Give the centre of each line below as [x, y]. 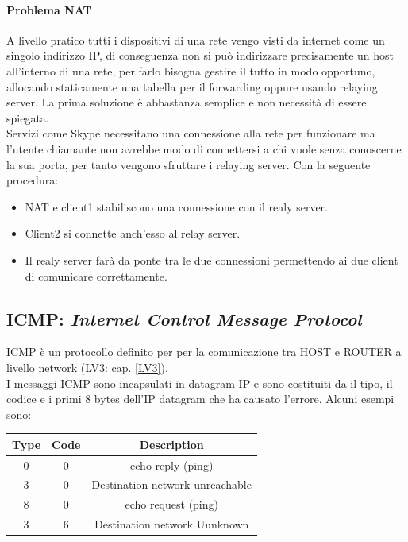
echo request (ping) [171, 504]
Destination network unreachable [171, 484]
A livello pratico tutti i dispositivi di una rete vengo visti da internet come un [196, 39]
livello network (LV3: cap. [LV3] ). [87, 367]
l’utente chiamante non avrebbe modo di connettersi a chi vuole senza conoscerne [204, 148]
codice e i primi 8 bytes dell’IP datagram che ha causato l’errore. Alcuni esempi [200, 399]
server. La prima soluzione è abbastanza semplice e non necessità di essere [187, 102]
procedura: [33, 180]
